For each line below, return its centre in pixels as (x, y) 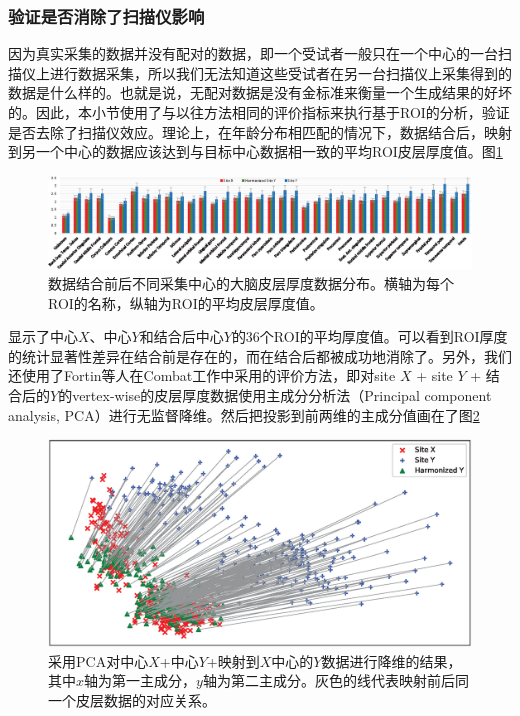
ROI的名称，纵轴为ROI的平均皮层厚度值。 (186, 302)
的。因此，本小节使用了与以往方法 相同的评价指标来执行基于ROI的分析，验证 (259, 112)
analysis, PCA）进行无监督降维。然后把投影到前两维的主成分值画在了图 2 (244, 414)
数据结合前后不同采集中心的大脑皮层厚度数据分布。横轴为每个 (251, 282)
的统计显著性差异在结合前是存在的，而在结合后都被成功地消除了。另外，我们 (260, 355)
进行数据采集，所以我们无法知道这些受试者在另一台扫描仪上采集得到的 (280, 72)
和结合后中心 (181, 336)
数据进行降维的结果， (391, 660)
